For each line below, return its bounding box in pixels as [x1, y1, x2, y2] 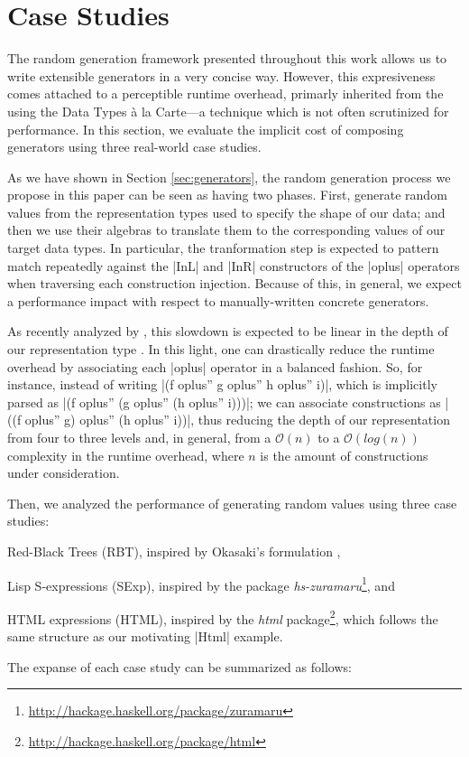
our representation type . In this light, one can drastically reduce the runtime [7, 340, 435, 359]
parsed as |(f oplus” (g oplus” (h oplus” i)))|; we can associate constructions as [7, 392, 441, 411]
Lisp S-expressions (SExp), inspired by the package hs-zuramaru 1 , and [7, 573, 395, 594]
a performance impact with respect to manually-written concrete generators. [7, 291, 429, 310]
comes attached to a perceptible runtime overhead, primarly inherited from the [7, 84, 444, 103]
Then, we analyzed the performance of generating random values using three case [7, 493, 457, 512]
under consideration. [7, 463, 120, 482]
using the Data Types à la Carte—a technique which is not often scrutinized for [7, 101, 449, 120]
